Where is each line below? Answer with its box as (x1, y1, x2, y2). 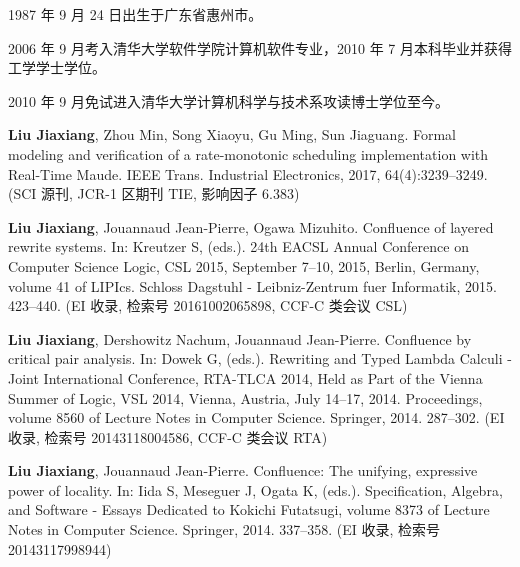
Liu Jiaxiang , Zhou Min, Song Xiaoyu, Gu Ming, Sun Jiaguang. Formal (8, 124, 456, 145)
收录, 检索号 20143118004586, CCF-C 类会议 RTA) (8, 426, 328, 447)
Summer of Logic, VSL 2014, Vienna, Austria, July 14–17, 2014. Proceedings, (8, 387, 483, 408)
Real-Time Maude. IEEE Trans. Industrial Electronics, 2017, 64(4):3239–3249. (8, 163, 488, 184)
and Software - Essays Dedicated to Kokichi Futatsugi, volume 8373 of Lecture (8, 499, 490, 520)
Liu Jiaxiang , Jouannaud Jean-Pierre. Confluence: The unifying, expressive (8, 460, 478, 481)
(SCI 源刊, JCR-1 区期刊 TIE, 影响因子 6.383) (8, 183, 300, 204)
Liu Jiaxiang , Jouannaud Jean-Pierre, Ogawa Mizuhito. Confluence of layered (8, 216, 494, 237)
